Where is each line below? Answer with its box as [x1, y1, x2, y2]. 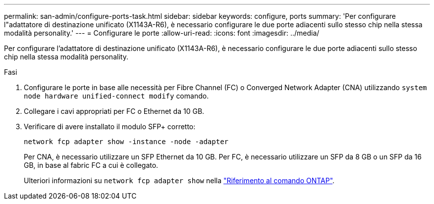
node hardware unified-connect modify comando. [24, 92, 209, 100]
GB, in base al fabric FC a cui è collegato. [24, 161, 159, 169]
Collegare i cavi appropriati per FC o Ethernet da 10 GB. [24, 107, 205, 115]
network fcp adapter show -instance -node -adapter [24, 138, 229, 146]
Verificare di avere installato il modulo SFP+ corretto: [24, 122, 196, 131]
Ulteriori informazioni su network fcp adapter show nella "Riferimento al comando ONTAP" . [24, 176, 335, 185]
